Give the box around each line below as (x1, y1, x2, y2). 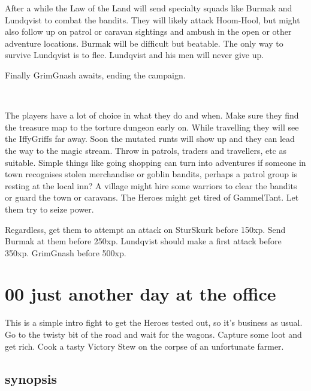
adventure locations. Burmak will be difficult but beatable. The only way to (5, 37, 283, 49)
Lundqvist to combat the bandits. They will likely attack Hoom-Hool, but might (5, 13, 300, 26)
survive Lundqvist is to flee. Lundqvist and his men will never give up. (5, 49, 264, 61)
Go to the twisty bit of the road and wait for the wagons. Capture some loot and (5, 328, 302, 340)
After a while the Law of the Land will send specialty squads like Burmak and (5, 2, 292, 14)
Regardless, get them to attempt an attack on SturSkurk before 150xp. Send (5, 223, 286, 235)
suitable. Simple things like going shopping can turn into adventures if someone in (5, 156, 306, 168)
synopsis (5, 369, 57, 387)
